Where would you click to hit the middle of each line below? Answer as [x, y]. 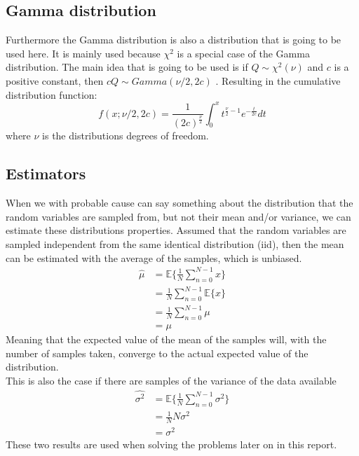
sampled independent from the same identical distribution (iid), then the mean [175, 244]
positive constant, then [55, 80]
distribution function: [52, 94]
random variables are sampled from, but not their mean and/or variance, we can [178, 216]
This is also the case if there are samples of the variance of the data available [171, 381]
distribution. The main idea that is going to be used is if [127, 67]
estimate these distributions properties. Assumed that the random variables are [176, 230]
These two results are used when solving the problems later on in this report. [171, 444]
